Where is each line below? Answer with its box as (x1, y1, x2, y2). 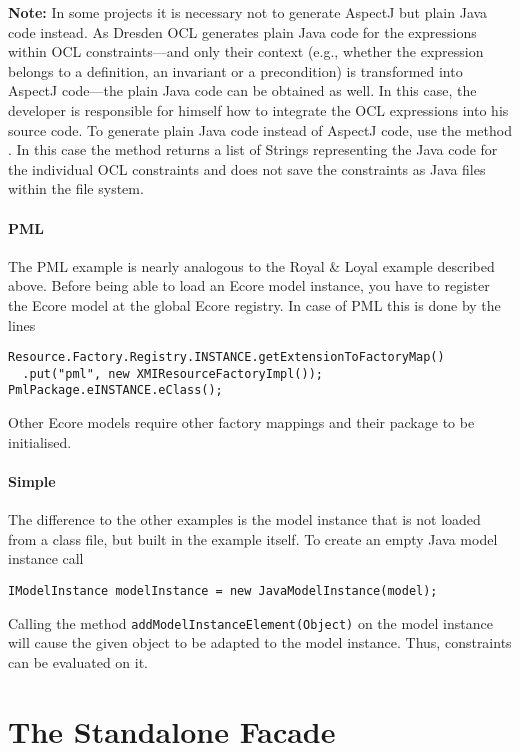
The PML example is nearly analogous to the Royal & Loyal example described (8, 255, 495, 276)
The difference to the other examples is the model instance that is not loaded (8, 509, 481, 530)
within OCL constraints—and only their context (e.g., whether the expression (8, 41, 484, 62)
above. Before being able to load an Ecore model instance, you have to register (8, 275, 490, 296)
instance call (8, 548, 84, 569)
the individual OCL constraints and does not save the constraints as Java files (8, 158, 486, 179)
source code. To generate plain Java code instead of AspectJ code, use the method (8, 119, 512, 140)
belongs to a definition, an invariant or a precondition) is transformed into (8, 60, 463, 81)
